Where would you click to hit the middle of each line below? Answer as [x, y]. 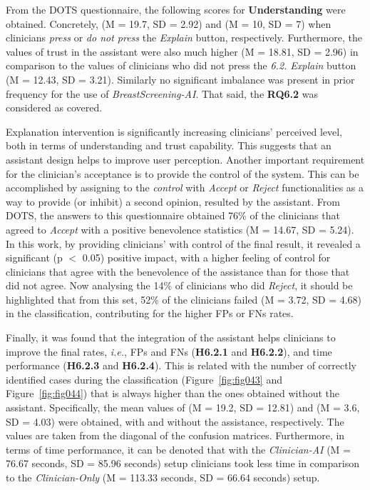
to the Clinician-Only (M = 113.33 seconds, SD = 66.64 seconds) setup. [163, 477]
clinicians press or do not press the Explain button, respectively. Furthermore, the [184, 37]
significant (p [34, 257]
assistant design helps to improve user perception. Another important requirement [185, 159]
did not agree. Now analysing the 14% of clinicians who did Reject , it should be [179, 285]
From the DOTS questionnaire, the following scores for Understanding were [176, 9]
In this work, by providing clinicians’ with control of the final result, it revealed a [183, 243]
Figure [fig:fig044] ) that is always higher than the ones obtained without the [173, 393]
